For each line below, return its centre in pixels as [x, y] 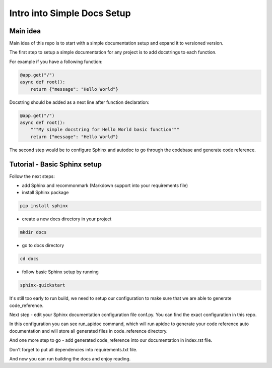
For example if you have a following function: [56, 62]
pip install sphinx [44, 206]
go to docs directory [43, 246]
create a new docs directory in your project [67, 219]
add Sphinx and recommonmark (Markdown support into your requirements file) [105, 186]
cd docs [29, 259]
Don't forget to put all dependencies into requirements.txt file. [74, 349]
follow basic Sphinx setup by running [60, 272]
